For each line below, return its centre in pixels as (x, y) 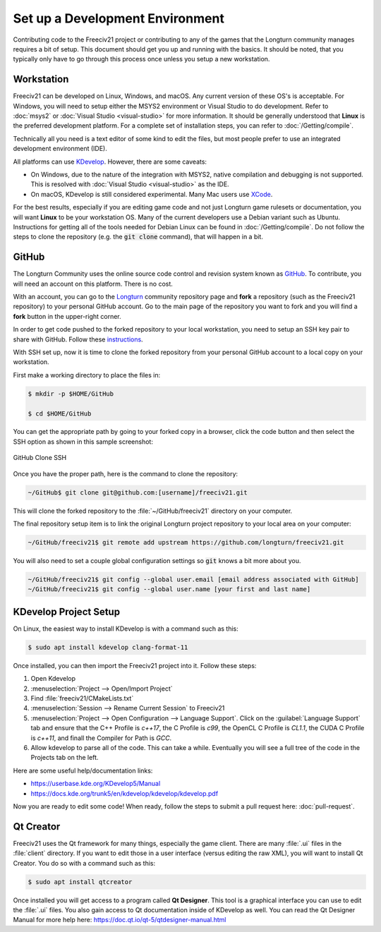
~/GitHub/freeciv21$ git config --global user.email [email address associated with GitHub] (193, 579)
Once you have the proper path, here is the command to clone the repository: (126, 473)
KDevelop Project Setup (66, 611)
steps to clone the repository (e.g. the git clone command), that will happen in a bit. (138, 237)
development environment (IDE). (60, 149)
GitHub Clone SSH (40, 458)
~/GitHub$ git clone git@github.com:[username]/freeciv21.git (138, 492)
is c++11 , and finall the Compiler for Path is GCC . (101, 738)
